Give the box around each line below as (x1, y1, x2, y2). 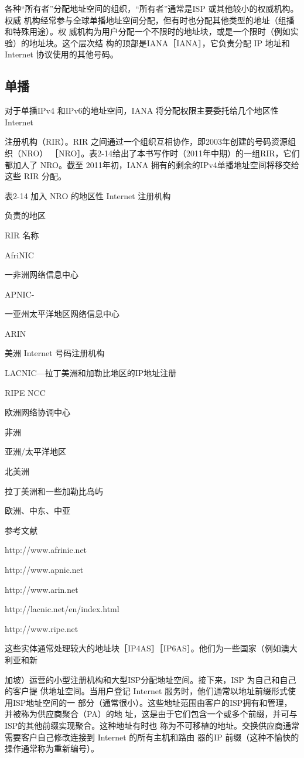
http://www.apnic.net (5, 564, 84, 576)
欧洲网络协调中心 (5, 406, 70, 418)
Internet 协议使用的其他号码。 (5, 48, 118, 60)
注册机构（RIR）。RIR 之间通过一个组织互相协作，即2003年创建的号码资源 (5, 135, 288, 148)
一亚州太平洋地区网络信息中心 (5, 308, 119, 320)
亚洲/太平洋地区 (5, 445, 66, 457)
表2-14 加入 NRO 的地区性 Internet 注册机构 (5, 189, 171, 202)
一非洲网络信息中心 (5, 268, 78, 281)
